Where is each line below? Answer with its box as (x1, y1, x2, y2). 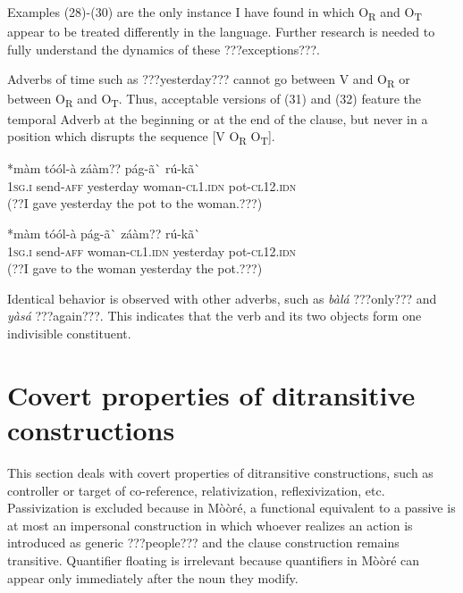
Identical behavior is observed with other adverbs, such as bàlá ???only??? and (7, 288, 437, 307)
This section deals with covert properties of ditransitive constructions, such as (7, 463, 434, 481)
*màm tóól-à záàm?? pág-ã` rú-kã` (7, 159, 201, 178)
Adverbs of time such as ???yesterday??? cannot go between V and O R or (7, 70, 410, 91)
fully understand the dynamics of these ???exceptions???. (7, 39, 320, 58)
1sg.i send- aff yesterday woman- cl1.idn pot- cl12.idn (7, 176, 297, 195)
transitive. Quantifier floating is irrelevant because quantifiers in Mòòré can (7, 550, 420, 569)
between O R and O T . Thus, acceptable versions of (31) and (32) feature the (7, 89, 421, 111)
